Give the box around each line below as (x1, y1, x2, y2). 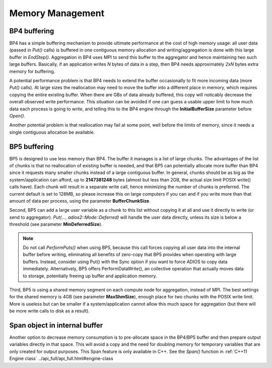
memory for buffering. (9, 68, 55, 74)
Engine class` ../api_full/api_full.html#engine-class (9, 355, 113, 361)
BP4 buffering (9, 27, 54, 35)
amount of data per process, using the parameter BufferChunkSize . (9, 198, 151, 204)
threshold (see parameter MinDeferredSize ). (9, 221, 103, 227)
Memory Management (9, 8, 105, 19)
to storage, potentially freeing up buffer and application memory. (23, 273, 157, 279)
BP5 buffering (9, 142, 54, 151)
